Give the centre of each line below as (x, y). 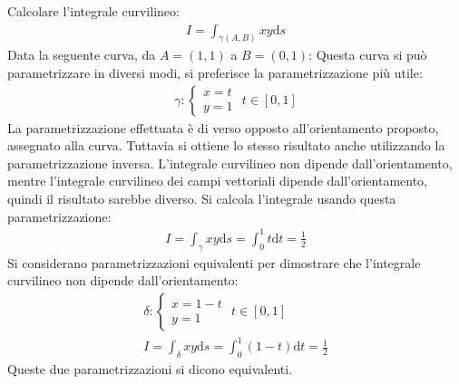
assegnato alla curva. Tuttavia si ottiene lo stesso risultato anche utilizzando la (226, 145)
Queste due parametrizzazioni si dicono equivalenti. (150, 369)
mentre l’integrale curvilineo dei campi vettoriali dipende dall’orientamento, (218, 181)
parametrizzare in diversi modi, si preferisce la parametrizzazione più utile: (215, 73)
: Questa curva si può (368, 55)
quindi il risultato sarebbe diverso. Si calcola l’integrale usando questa (202, 199)
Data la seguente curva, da (82, 55)
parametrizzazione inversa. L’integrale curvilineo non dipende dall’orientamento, (230, 163)
